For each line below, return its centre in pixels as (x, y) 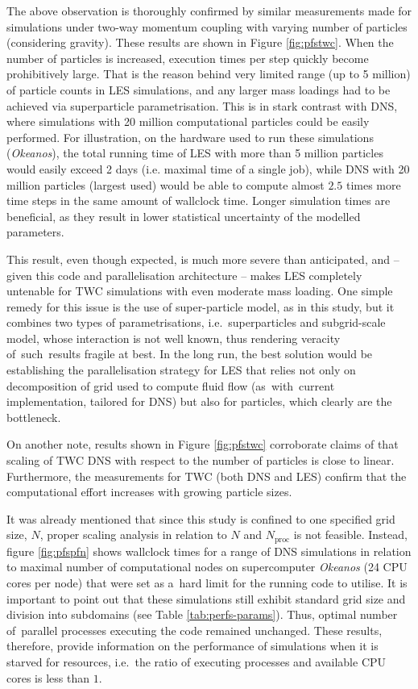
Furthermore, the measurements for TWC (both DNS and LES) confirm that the (207, 476)
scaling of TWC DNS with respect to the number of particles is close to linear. (201, 460)
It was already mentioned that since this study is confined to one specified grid (201, 518)
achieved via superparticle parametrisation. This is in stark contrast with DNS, (202, 105)
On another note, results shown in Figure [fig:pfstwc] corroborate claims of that (203, 444)
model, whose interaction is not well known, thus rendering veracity (174, 338)
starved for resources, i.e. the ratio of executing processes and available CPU (197, 662)
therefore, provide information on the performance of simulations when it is (192, 646)
